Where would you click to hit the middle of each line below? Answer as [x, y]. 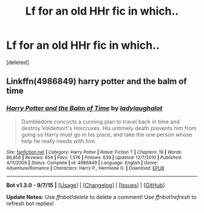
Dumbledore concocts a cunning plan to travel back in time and [100, 121]
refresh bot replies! [30, 203]
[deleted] [18, 62]
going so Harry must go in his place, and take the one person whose [107, 134]
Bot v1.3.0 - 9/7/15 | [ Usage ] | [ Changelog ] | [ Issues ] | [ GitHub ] [86, 185]
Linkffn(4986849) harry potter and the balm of [97, 81]
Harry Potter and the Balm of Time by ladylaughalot [84, 108]
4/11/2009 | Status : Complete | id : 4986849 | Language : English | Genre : [82, 162]
